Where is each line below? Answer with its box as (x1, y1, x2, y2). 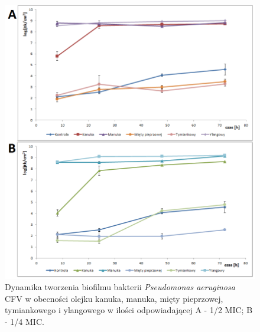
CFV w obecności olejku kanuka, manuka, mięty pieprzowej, (5, 292, 223, 304)
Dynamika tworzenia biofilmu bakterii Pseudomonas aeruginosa (5, 281, 235, 293)
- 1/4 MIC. (5, 315, 44, 327)
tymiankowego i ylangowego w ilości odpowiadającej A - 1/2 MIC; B (5, 304, 253, 316)
